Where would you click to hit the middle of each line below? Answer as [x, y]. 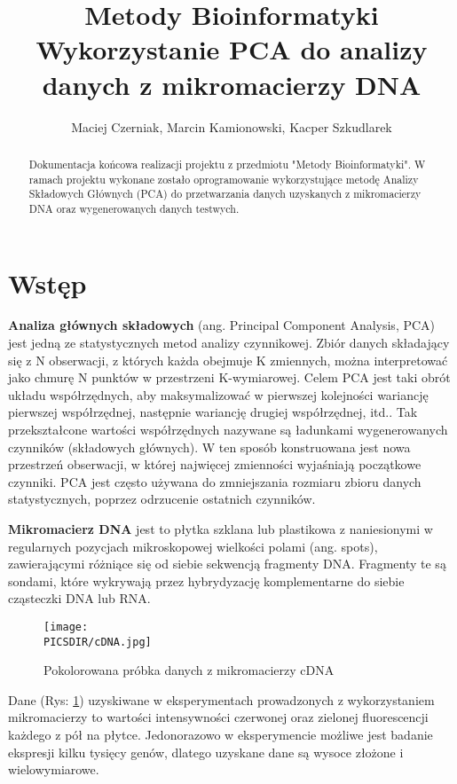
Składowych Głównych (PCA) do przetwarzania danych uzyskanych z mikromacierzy [225, 194]
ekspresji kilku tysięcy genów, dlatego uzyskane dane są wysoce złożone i [206, 752]
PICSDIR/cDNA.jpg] [98, 642]
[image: [66, 627]
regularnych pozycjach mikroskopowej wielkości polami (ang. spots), [193, 546]
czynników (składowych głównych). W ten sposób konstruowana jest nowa [209, 447]
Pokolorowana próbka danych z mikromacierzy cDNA [189, 670]
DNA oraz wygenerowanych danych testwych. [134, 208]
